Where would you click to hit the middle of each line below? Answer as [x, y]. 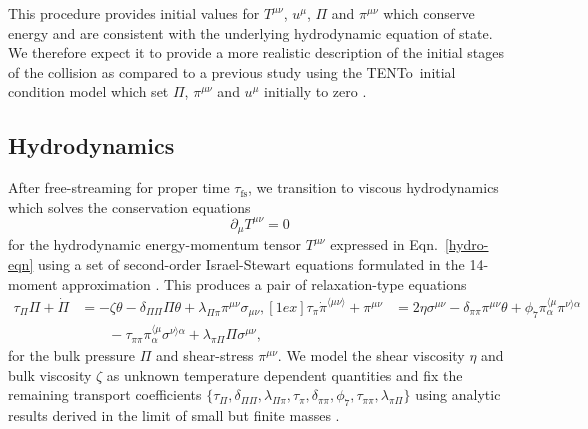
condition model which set [88, 91]
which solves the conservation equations [129, 206]
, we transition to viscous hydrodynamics [373, 187]
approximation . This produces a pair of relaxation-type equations [264, 283]
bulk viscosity [50, 374]
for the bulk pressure [72, 354]
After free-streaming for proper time [119, 187]
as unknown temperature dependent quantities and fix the [284, 374]
